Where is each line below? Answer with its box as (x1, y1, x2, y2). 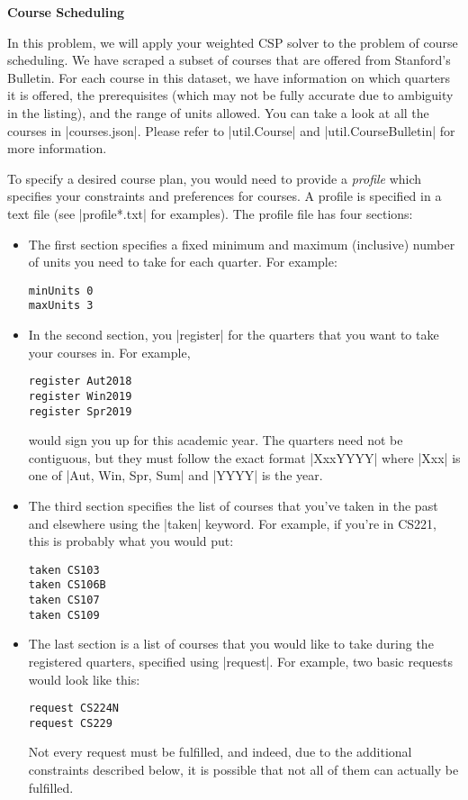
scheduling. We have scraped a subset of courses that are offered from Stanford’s (7, 50, 451, 69)
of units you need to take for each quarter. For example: (28, 252, 337, 271)
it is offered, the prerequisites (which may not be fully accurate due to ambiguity (7, 86, 454, 105)
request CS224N (28, 702, 120, 715)
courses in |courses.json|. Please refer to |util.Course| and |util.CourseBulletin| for (7, 121, 455, 140)
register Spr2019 (28, 405, 132, 418)
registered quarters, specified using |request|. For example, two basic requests (28, 651, 454, 670)
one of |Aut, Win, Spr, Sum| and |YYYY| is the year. (28, 466, 323, 485)
